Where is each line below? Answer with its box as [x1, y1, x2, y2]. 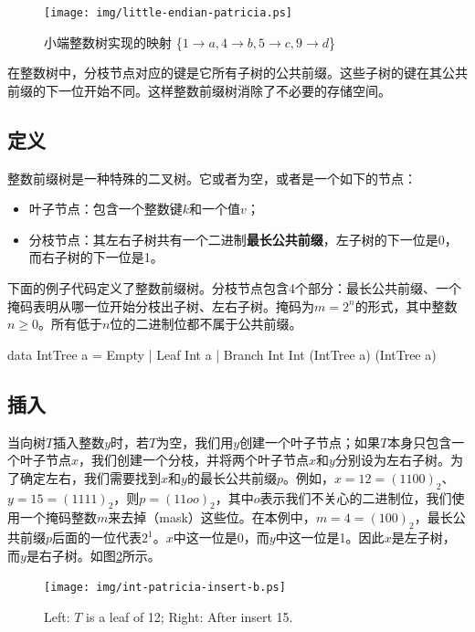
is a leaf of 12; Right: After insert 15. [86, 607, 293, 627]
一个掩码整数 [19, 508, 97, 527]
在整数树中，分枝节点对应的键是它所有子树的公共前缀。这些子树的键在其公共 [7, 63, 468, 82]
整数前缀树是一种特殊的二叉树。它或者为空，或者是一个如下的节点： [7, 168, 417, 187]
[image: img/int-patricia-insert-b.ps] [44, 581, 286, 595]
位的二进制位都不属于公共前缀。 [110, 314, 302, 333]
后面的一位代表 [52, 528, 142, 547]
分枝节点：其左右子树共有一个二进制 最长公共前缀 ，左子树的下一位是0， [28, 229, 458, 248]
